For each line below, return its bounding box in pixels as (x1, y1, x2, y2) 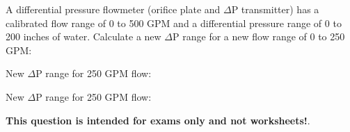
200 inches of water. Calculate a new (6, 29, 161, 44)
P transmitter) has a (231, 2, 319, 16)
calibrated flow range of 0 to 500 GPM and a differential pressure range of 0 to (6, 15, 342, 30)
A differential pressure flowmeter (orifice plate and (6, 2, 221, 16)
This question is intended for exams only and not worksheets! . (6, 113, 310, 127)
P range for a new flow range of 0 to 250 (173, 29, 345, 44)
